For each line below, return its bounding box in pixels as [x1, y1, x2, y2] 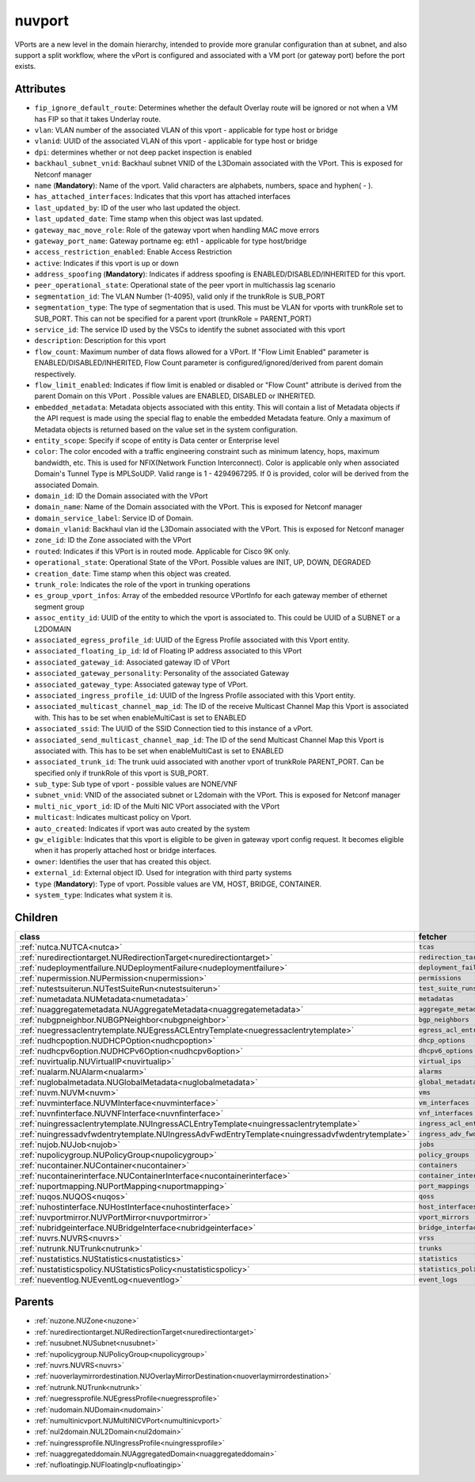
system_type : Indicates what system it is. [34, 890, 173, 899]
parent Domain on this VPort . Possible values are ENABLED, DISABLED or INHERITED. [34, 391, 316, 401]
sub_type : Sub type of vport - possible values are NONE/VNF [34, 779, 238, 789]
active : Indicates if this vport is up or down [34, 258, 179, 268]
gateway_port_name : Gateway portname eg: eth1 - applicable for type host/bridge [34, 236, 307, 246]
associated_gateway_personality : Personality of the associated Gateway [34, 669, 290, 678]
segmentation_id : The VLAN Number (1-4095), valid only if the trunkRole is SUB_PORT [34, 291, 325, 301]
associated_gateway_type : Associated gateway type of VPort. [34, 680, 249, 689]
